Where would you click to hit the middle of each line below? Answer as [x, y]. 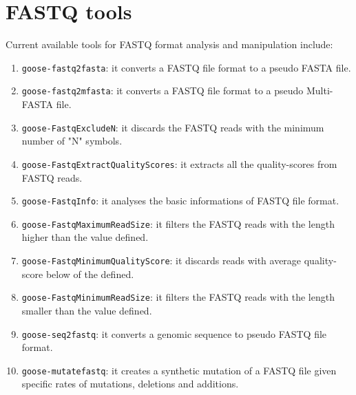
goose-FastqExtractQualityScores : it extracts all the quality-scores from [179, 163]
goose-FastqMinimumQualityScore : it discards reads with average [161, 260]
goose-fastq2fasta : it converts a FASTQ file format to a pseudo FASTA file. [186, 67]
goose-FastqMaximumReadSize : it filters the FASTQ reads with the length [178, 223]
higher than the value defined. [85, 237]
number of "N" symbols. [72, 141]
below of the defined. [90, 274]
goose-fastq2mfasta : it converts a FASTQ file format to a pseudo [163, 90]
